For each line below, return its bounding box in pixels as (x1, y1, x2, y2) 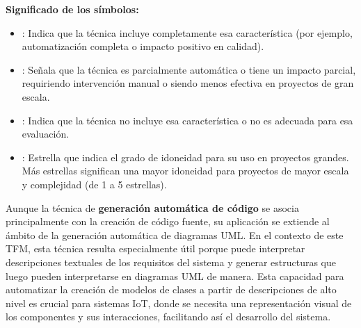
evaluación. (22, 126, 70, 141)
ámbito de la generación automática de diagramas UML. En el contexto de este (6, 227, 344, 242)
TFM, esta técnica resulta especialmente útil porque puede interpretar (6, 241, 305, 256)
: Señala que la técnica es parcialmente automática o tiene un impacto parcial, (22, 62, 356, 76)
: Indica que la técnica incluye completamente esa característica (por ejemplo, (22, 25, 353, 40)
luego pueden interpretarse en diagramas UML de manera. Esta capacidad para (6, 268, 344, 283)
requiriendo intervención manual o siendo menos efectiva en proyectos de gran (22, 76, 354, 90)
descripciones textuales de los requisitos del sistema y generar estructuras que (6, 254, 337, 269)
